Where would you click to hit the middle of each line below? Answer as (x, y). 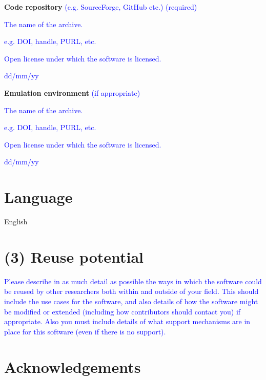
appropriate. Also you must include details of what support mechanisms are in (127, 321)
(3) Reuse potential (74, 256)
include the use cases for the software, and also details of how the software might (131, 301)
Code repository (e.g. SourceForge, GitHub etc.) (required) (101, 7)
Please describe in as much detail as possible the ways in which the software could (133, 281)
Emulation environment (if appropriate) (72, 92)
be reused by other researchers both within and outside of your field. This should (131, 291)
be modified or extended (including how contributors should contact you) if (122, 311)
